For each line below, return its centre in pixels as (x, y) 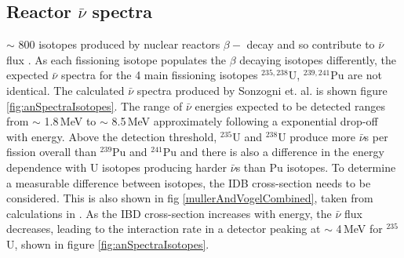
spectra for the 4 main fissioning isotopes (159, 75)
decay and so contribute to (311, 44)
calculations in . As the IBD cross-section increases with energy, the (169, 213)
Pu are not (356, 75)
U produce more (317, 136)
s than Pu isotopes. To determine (316, 167)
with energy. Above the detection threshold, (112, 136)
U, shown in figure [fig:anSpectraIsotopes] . (108, 243)
